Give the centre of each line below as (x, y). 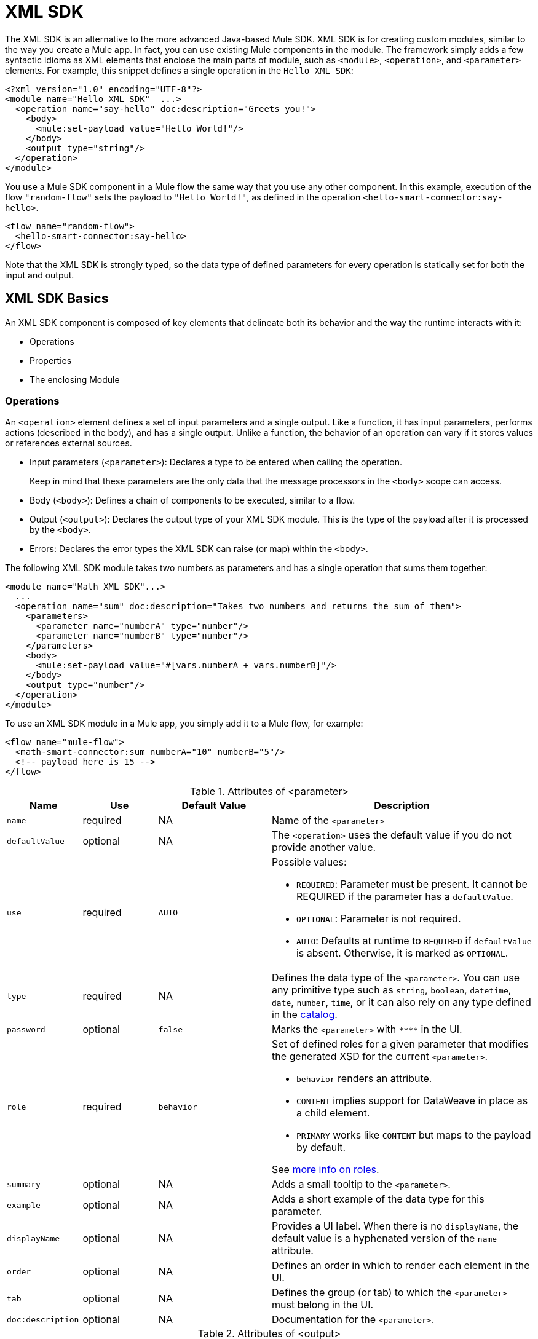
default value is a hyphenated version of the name (384, 1238)
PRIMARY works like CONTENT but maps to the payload (413, 1135)
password (26, 1029)
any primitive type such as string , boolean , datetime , (391, 990)
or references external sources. (69, 443)
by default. (321, 1147)
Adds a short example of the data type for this (378, 1199)
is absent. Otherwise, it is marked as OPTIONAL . (402, 953)
